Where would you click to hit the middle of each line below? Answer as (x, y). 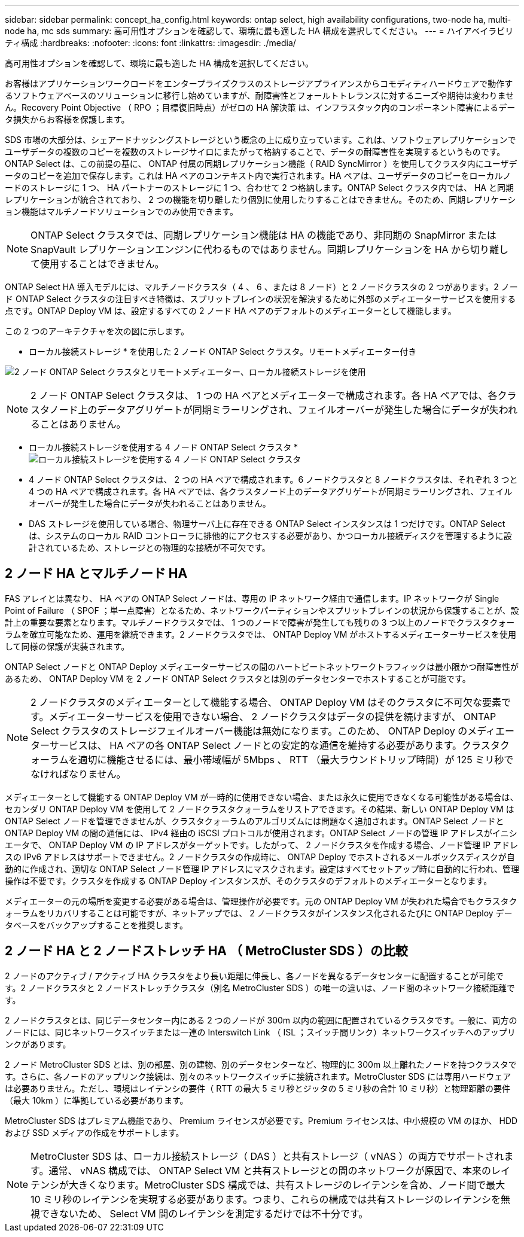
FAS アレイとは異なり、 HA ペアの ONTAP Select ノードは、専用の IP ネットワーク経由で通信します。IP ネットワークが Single (252, 598)
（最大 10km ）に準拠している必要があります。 (97, 1100)
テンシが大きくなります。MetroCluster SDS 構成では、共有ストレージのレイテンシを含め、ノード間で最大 (268, 1185)
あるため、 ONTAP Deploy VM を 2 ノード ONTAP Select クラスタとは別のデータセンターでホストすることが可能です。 (238, 678)
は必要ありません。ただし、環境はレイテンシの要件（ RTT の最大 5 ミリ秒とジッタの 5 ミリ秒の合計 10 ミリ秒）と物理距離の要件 (258, 1088)
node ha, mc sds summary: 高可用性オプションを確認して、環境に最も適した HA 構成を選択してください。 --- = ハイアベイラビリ (259, 31)
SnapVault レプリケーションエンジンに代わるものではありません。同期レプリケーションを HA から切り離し (270, 249)
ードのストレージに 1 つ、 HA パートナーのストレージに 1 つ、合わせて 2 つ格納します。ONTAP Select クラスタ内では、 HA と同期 (259, 188)
